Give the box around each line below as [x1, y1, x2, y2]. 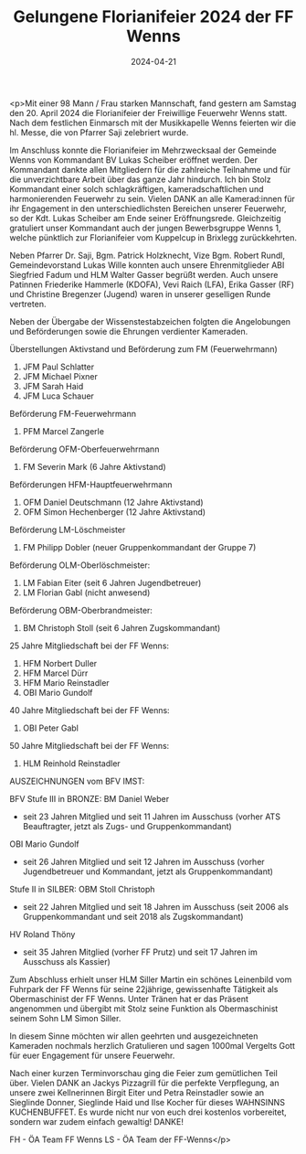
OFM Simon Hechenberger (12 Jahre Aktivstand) [22, 506, 206, 518]
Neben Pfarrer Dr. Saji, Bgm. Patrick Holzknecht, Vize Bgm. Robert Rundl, [9, 250, 286, 261]
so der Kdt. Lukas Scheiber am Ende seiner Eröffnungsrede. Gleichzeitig [9, 212, 281, 223]
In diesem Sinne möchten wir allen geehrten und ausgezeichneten [9, 1031, 259, 1042]
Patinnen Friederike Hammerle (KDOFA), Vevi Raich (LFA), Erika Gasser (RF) [9, 279, 295, 290]
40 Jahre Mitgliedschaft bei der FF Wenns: [9, 704, 171, 715]
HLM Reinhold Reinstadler [22, 757, 121, 769]
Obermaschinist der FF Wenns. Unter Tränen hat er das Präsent [9, 993, 249, 1004]
